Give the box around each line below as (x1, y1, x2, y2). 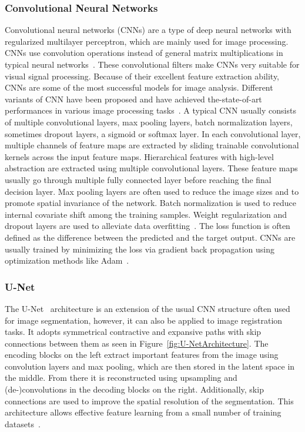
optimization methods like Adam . (5, 254, 129, 267)
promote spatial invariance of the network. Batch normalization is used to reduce (5, 197, 297, 209)
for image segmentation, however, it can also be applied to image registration (5, 314, 283, 326)
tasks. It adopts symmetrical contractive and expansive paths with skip (5, 325, 262, 338)
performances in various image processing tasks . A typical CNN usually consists (5, 104, 296, 117)
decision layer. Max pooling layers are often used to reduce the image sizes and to (5, 185, 299, 197)
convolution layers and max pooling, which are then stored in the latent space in (5, 360, 295, 372)
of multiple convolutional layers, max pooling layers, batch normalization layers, (5, 115, 293, 128)
